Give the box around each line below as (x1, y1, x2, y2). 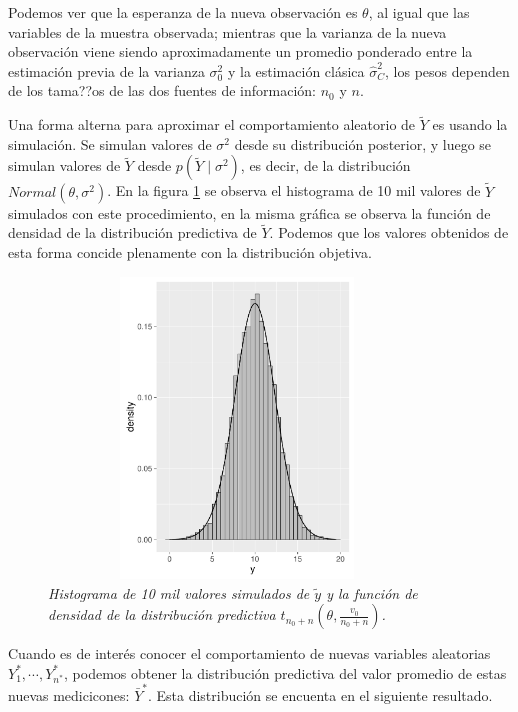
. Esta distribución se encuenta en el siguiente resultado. (147, 685, 493, 706)
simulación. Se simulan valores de (8, 133, 212, 154)
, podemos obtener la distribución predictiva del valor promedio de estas (64, 662, 507, 683)
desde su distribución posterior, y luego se (234, 133, 492, 154)
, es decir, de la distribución (240, 155, 411, 176)
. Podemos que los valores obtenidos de (269, 222, 509, 243)
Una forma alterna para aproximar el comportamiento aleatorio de (8, 114, 416, 135)
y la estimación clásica (227, 60, 365, 81)
